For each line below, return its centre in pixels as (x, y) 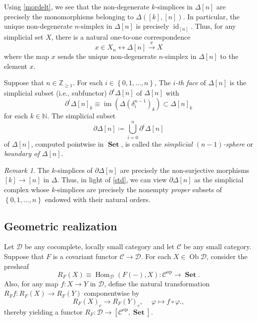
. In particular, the (211, 16)
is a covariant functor (85, 256)
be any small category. (217, 246)
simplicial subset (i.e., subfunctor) (55, 92)
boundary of (22, 153)
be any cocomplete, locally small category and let (100, 246)
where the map (27, 56)
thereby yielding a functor (43, 311)
